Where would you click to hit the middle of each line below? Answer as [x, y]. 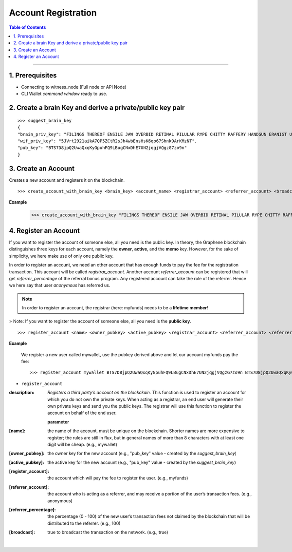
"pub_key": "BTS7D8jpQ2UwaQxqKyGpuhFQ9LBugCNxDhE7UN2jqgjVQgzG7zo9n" [102, 148]
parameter [58, 422]
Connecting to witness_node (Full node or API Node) [74, 87]
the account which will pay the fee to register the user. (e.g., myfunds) [118, 478]
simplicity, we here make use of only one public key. [61, 256]
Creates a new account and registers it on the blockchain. [67, 180]
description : [22, 393]
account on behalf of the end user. [82, 413]
